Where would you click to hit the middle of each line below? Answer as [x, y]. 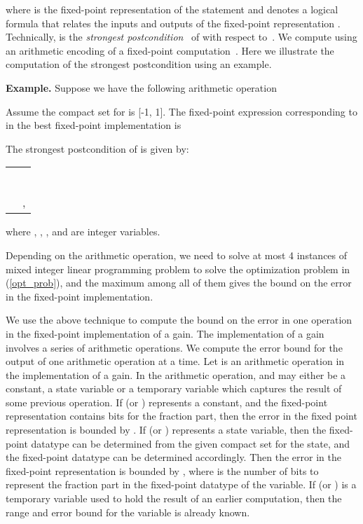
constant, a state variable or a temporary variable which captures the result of [174, 388]
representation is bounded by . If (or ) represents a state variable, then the [166, 430]
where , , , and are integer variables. [83, 232]
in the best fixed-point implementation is [94, 125]
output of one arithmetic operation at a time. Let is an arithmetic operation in [175, 361]
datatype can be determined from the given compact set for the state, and [191, 443]
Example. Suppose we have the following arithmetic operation [141, 87]
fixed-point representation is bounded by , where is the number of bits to [162, 470]
